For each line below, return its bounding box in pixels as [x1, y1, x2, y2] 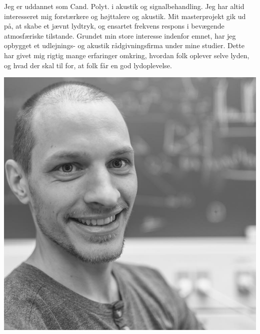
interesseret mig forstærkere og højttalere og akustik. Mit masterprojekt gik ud [4, 11, 246, 21]
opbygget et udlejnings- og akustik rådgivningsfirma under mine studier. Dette [4, 40, 244, 51]
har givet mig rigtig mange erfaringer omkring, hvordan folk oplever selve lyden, [4, 50, 249, 60]
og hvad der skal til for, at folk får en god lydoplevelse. [4, 60, 172, 70]
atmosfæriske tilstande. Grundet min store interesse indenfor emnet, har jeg [4, 30, 236, 41]
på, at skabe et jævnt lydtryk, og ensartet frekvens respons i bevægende [4, 21, 224, 31]
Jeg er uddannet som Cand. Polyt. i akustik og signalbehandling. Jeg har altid [4, 1, 244, 11]
